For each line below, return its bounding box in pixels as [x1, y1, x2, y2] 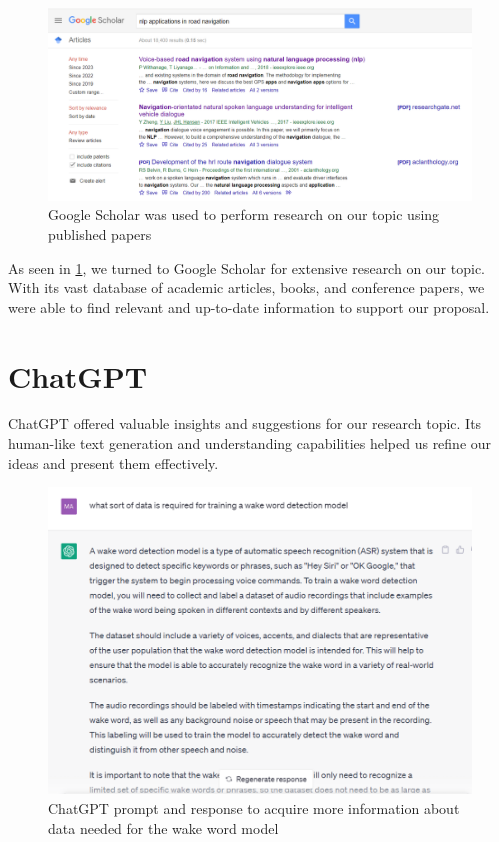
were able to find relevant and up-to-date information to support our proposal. [8, 296, 490, 317]
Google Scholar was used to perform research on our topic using [48, 204, 440, 225]
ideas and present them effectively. [8, 452, 219, 473]
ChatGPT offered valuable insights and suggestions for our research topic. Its [8, 413, 482, 434]
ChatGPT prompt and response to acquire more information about [48, 798, 460, 819]
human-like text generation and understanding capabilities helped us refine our [8, 433, 492, 454]
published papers [48, 223, 152, 244]
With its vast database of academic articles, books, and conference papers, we [8, 277, 485, 298]
